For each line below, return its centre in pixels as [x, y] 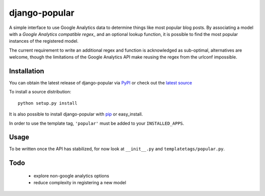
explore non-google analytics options [71, 176]
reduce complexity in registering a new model [80, 183]
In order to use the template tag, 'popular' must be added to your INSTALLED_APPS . [97, 123]
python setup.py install [48, 103]
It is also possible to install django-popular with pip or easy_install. [76, 114]
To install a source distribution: [40, 92]
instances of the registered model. [44, 41]
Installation [26, 71]
